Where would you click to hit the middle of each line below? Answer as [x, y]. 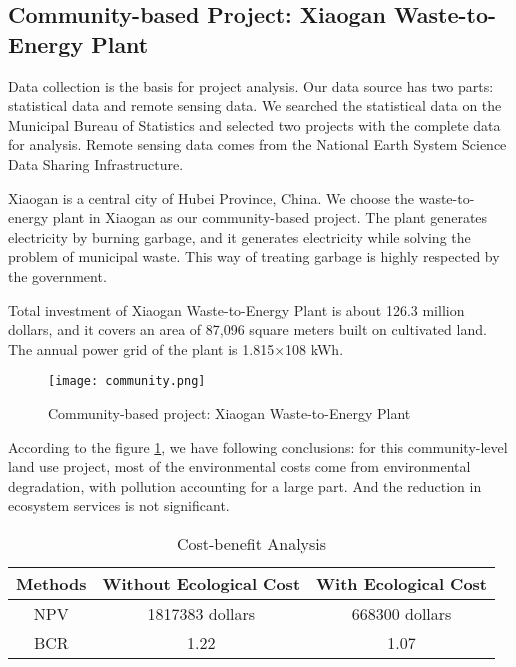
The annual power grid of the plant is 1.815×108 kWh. [176, 348]
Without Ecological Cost [201, 583]
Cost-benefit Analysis [251, 543]
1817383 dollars [201, 613]
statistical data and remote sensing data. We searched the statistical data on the [255, 105]
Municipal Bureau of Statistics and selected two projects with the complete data [254, 124]
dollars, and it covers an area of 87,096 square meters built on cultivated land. [247, 329]
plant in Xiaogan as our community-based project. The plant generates [270, 217]
